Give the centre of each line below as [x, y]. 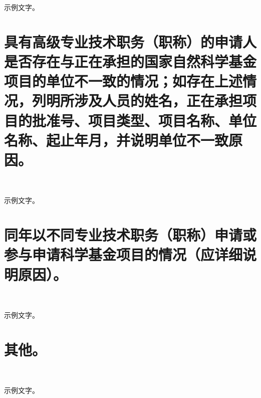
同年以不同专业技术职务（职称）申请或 [130, 235]
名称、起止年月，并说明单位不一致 [116, 140]
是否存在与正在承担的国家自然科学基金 [130, 61]
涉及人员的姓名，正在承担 [159, 101]
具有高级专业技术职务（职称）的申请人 [130, 41]
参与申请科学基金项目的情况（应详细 [123, 254]
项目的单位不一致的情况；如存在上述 [123, 81]
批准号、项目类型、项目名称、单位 [145, 120]
